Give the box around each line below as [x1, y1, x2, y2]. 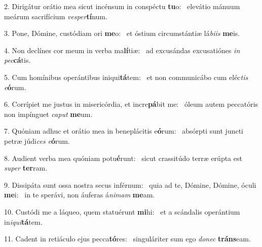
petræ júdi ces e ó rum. [4, 135, 70, 146]
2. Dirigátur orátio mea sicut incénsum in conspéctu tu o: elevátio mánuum [4, 1, 240, 11]
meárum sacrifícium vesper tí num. [4, 11, 107, 21]
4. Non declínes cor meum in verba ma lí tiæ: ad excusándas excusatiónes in [4, 45, 240, 55]
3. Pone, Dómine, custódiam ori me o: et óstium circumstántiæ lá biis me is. [4, 28, 240, 38]
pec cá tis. [4, 55, 31, 65]
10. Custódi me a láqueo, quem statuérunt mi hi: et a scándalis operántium [4, 206, 240, 217]
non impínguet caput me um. [4, 108, 93, 119]
